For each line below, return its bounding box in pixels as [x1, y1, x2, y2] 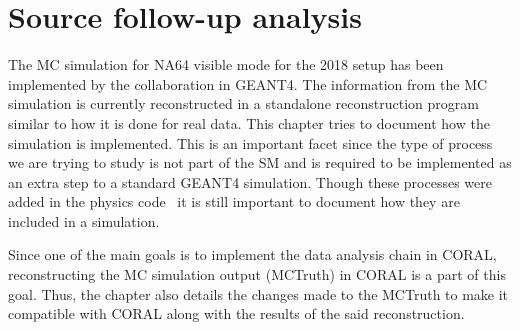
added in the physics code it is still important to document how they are [8, 191, 460, 212]
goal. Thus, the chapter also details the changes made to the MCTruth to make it [8, 283, 509, 304]
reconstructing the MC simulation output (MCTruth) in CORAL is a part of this [8, 264, 506, 285]
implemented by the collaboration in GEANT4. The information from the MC [8, 73, 488, 94]
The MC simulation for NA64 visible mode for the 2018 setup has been [8, 54, 444, 75]
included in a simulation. [8, 210, 160, 231]
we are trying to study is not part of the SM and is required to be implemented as [8, 152, 512, 173]
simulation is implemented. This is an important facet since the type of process [8, 132, 493, 153]
